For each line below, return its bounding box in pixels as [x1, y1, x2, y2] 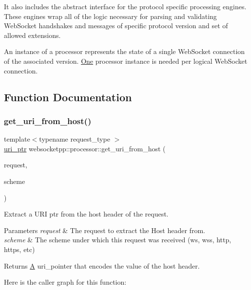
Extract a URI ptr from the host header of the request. [4, 209, 169, 219]
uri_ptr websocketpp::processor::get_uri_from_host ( [4, 143, 166, 153]
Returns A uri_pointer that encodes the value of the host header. [4, 260, 200, 271]
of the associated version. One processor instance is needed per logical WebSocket [4, 55, 248, 66]
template [4, 134, 30, 144]
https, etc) [4, 244, 35, 254]
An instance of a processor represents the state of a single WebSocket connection [4, 46, 245, 56]
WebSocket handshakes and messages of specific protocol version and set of [4, 20, 228, 31]
